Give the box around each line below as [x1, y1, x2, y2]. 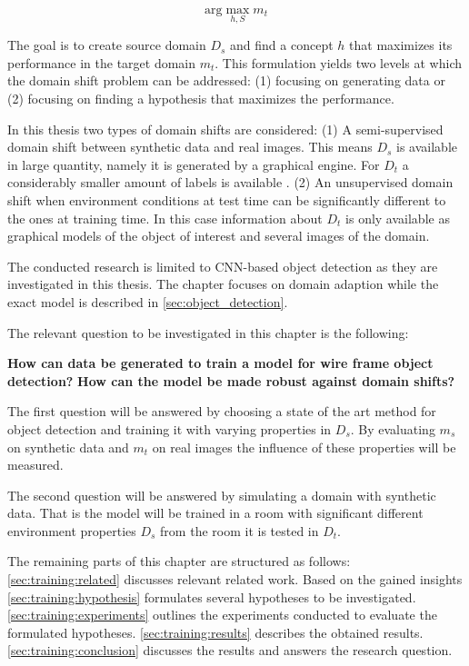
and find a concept [230, 35, 334, 55]
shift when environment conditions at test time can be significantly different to [7, 190, 446, 209]
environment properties [7, 521, 136, 540]
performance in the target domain [7, 53, 196, 72]
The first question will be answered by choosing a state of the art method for [7, 402, 436, 421]
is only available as [345, 208, 450, 227]
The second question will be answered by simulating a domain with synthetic [7, 485, 436, 504]
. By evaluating [350, 419, 435, 438]
